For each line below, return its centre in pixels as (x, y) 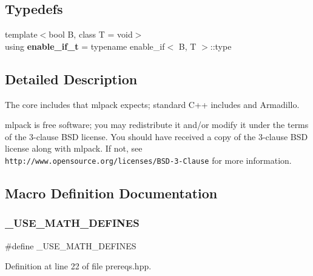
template (21, 34)
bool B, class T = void (91, 34)
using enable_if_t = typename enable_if (85, 46)
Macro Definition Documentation (111, 193)
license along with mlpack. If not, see (74, 148)
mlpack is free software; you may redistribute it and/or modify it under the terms (157, 125)
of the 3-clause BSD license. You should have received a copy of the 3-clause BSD (156, 136)
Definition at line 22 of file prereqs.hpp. (78, 266)
